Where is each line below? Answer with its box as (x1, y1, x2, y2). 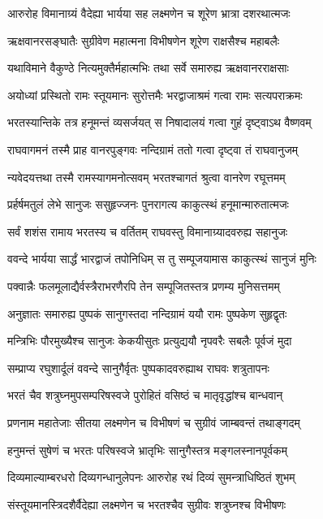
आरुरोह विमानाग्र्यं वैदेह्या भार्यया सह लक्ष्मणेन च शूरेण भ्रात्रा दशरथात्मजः (7, 5, 291, 21)
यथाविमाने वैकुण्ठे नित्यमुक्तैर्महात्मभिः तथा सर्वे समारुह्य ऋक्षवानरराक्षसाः (7, 59, 289, 76)
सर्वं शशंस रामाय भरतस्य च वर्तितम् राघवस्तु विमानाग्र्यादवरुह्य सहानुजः (7, 223, 288, 240)
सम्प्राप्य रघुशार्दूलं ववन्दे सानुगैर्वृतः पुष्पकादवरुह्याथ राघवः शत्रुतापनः (7, 359, 269, 376)
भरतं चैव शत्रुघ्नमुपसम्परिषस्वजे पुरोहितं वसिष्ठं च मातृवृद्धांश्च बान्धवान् (7, 387, 283, 404)
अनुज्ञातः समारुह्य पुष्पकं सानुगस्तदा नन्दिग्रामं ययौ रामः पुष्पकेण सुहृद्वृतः (7, 305, 287, 322)
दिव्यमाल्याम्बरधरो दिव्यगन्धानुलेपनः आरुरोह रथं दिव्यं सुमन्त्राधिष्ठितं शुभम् (7, 469, 295, 486)
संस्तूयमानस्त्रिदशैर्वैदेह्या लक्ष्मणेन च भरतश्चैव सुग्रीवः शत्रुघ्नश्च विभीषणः (7, 495, 286, 513)
